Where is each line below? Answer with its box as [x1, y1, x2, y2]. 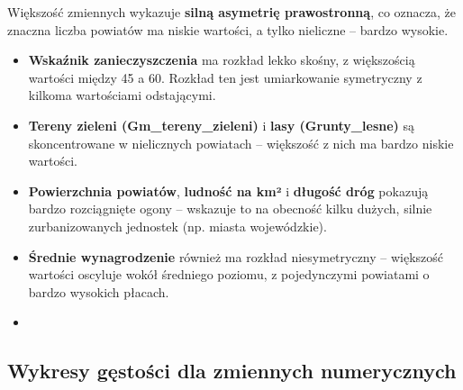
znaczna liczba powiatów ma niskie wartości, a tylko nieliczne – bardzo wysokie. [7, 20, 449, 39]
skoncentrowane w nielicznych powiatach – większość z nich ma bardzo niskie [28, 133, 454, 152]
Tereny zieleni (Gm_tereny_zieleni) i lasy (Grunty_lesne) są [28, 115, 415, 134]
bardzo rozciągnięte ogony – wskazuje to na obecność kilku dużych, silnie [28, 199, 432, 218]
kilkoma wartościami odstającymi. [28, 86, 216, 104]
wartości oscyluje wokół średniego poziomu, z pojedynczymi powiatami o [28, 265, 430, 284]
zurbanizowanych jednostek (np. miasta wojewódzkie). [28, 216, 327, 235]
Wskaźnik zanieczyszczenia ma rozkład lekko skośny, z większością [28, 50, 415, 69]
